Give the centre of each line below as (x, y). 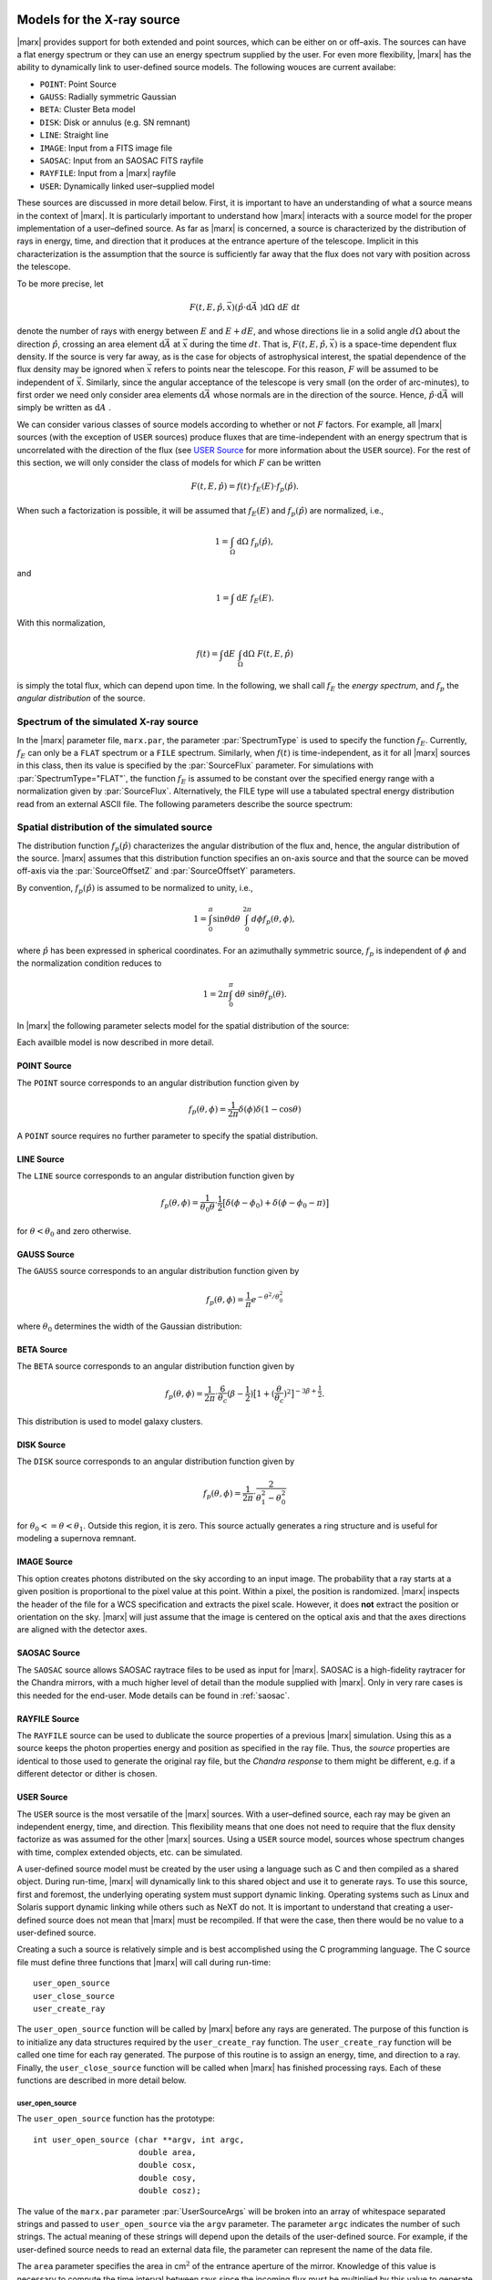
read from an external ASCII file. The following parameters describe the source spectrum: (185, 803)
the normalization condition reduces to (89, 963)
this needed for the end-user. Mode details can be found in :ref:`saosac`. (154, 1695)
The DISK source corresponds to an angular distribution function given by (156, 1461)
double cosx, (167, 2165)
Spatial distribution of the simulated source (115, 827)
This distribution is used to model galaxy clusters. (110, 1422)
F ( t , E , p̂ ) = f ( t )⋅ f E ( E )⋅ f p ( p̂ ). (245, 488)
